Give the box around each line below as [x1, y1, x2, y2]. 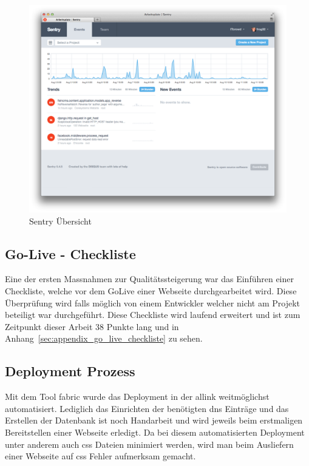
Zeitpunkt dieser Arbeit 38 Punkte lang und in [5, 320, 179, 333]
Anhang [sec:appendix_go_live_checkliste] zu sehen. [5, 332, 203, 345]
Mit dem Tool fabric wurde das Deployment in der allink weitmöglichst [5, 390, 270, 403]
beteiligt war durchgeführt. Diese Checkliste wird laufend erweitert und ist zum [5, 308, 301, 321]
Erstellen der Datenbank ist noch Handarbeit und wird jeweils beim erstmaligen [5, 414, 303, 427]
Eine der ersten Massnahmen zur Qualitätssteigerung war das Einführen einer [5, 272, 294, 285]
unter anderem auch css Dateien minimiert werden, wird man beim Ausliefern [5, 437, 294, 450]
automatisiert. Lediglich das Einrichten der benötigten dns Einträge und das [5, 402, 289, 414]
